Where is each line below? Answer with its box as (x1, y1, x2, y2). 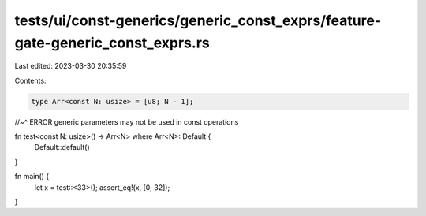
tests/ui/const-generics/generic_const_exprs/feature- (14, 12, 382, 29)
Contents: (14, 76, 47, 85)
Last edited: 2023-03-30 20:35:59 (14, 61, 127, 71)
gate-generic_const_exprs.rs (14, 34, 210, 51)
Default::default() (34, 143, 90, 152)
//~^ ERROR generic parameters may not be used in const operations (14, 117, 239, 126)
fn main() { (14, 172, 50, 181)
